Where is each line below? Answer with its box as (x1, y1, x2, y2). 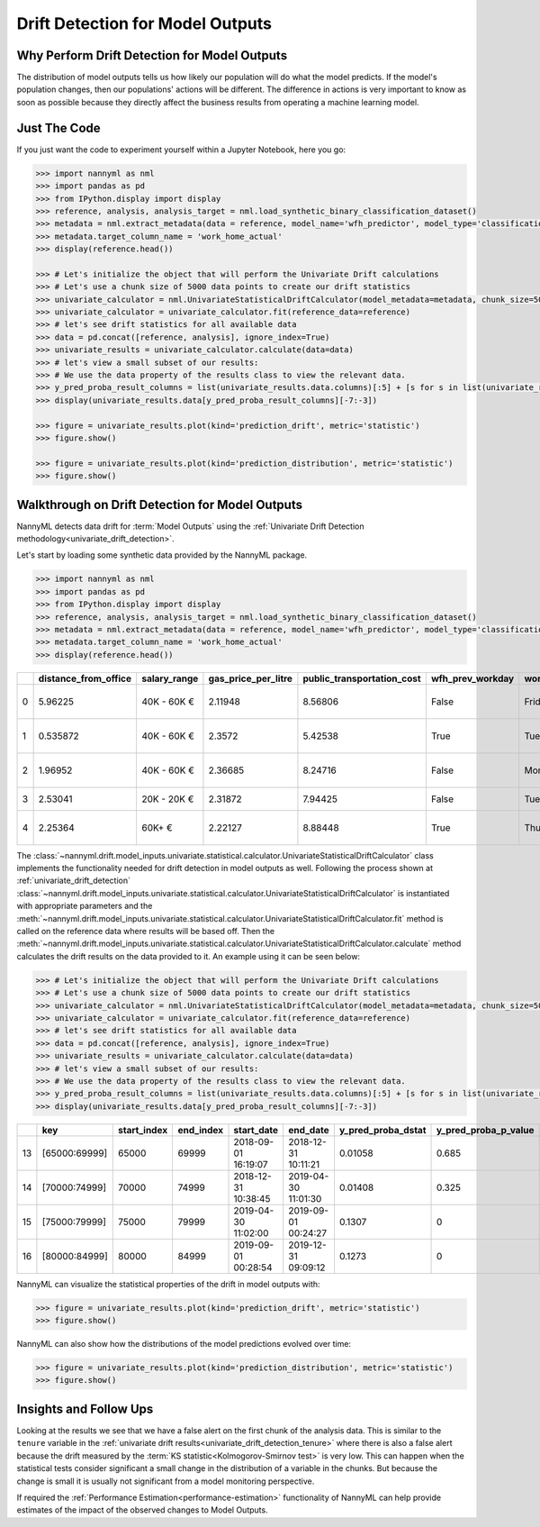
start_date (233, 1123, 279, 1136)
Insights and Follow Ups (16, 1401, 154, 1416)
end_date (288, 1123, 329, 1136)
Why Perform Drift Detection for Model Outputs (16, 48, 288, 63)
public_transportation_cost (302, 672, 422, 685)
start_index (118, 1123, 168, 1136)
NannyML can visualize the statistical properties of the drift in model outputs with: (16, 1278, 320, 1289)
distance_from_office (38, 672, 132, 685)
